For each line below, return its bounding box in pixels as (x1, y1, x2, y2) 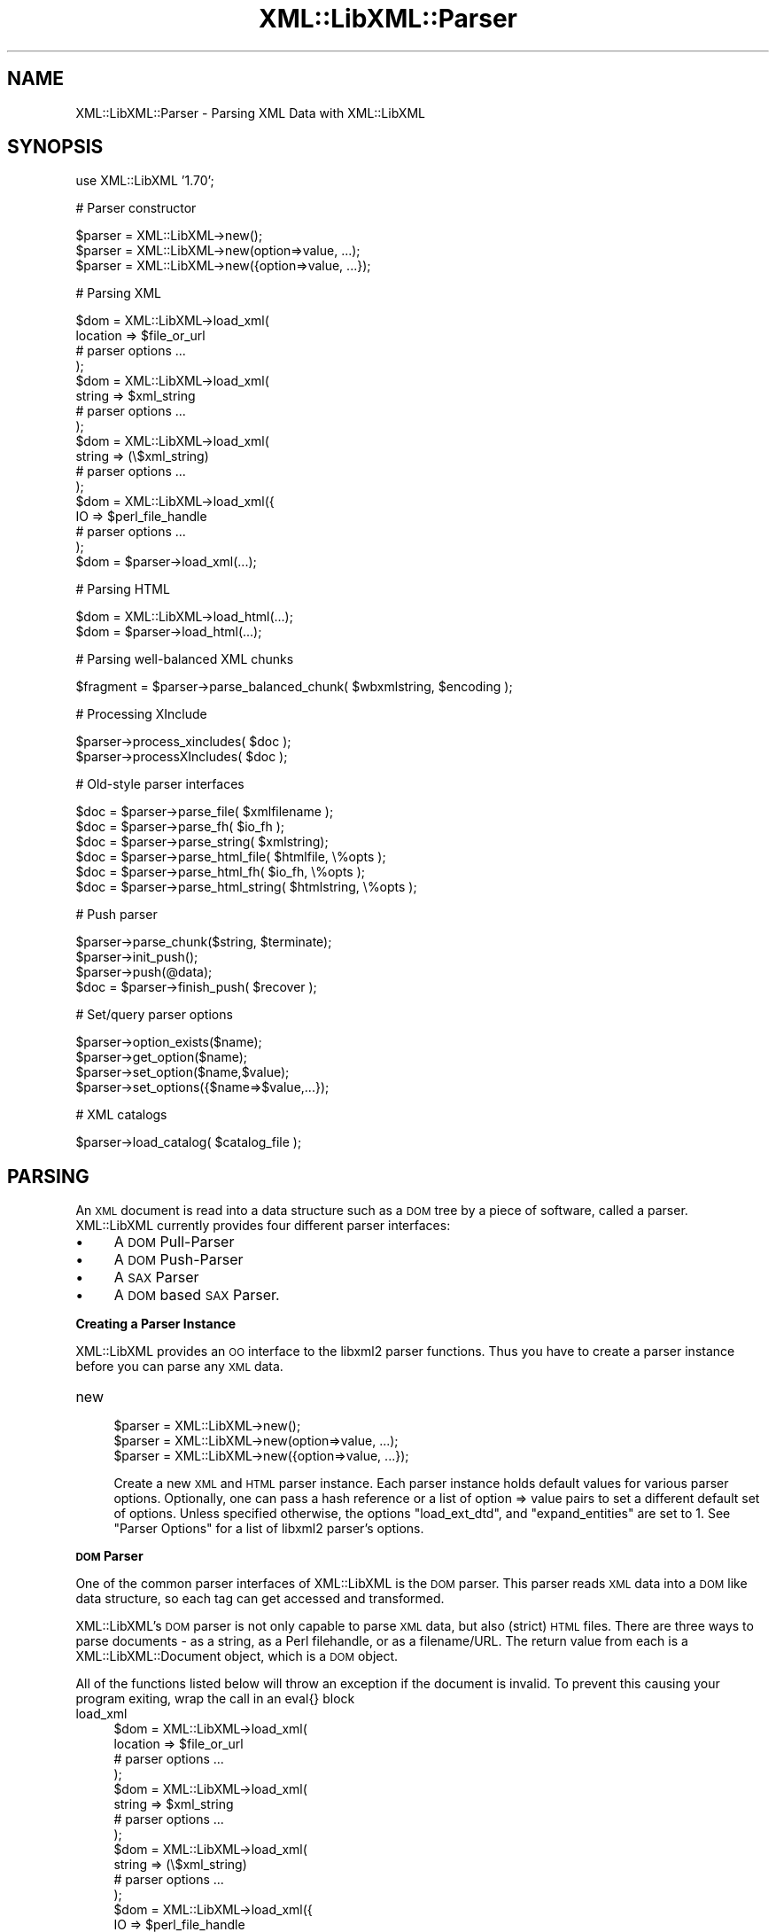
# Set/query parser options (75, 1007, 233, 1023)
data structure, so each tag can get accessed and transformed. (75, 1591, 445, 1607)
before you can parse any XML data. (75, 1359, 283, 1375)
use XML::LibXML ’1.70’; (75, 173, 214, 189)
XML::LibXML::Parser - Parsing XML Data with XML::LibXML (75, 105, 425, 121)
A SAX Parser (113, 1268, 199, 1287)
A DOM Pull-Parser (113, 1233, 235, 1251)
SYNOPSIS (7, 136, 104, 159)
